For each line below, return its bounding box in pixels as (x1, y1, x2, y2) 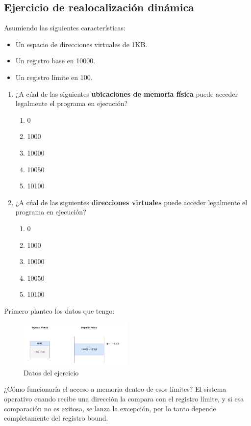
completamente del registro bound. (4, 413, 108, 423)
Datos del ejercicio (24, 367, 79, 377)
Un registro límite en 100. (15, 72, 93, 82)
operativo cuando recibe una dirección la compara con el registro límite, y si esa (4, 394, 244, 404)
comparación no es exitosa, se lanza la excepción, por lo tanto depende (4, 403, 216, 413)
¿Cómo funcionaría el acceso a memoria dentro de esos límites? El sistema (4, 384, 226, 394)
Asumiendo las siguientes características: (4, 23, 125, 33)
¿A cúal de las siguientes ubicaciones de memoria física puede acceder (15, 88, 238, 99)
